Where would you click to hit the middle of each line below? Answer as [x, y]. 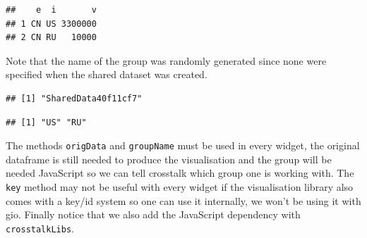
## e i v [51, 10]
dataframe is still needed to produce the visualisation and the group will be [169, 159]
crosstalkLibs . [40, 228]
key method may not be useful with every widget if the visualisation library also [180, 187]
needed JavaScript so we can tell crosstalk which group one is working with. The [180, 173]
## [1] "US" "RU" [46, 122]
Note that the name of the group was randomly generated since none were [166, 60]
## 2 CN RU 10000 [51, 38]
